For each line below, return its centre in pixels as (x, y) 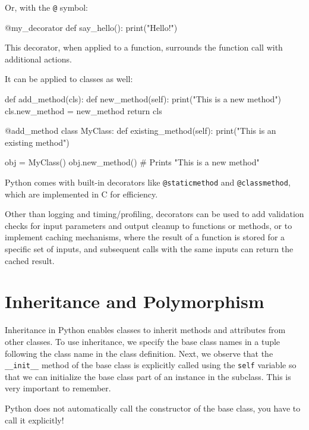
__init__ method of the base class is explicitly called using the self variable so (151, 365)
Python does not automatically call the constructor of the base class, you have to (153, 408)
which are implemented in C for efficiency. (81, 194)
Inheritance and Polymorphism (135, 301)
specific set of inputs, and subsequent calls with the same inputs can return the (149, 249)
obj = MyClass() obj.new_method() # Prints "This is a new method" (132, 162)
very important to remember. (58, 388)
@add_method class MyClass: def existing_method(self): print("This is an (141, 131)
